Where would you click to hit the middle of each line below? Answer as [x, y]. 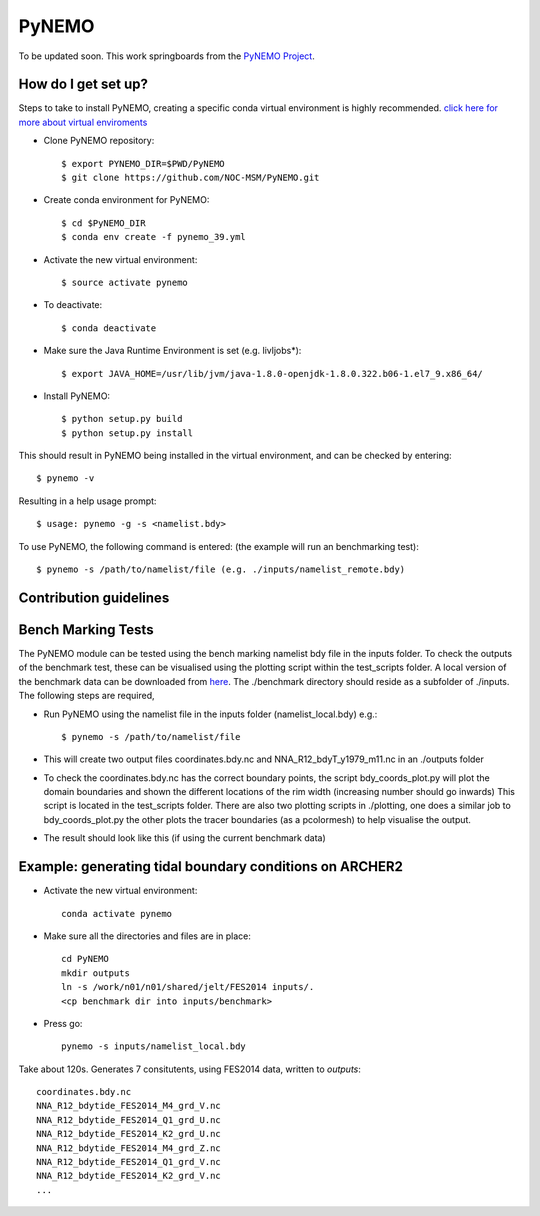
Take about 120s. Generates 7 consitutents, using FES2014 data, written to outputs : [190, 1069]
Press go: [63, 1023]
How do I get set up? [83, 84]
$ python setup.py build [122, 419]
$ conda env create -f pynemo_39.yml [154, 237]
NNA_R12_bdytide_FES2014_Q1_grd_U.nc [129, 1119]
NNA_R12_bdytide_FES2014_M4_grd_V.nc [129, 1106]
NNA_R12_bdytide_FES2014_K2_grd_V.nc [129, 1176]
